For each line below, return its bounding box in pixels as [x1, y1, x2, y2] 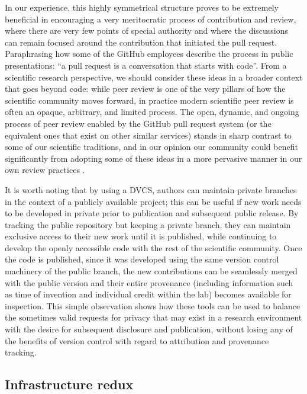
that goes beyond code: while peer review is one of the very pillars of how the [5, 82, 286, 95]
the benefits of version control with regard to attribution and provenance [5, 334, 269, 347]
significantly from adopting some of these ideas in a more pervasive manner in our [5, 152, 302, 164]
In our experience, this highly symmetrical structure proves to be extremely [5, 1, 279, 13]
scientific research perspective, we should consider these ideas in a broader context [5, 71, 303, 83]
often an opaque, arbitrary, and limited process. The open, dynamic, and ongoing [5, 105, 299, 118]
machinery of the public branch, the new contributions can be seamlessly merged [5, 265, 298, 277]
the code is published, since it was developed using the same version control [5, 253, 279, 265]
